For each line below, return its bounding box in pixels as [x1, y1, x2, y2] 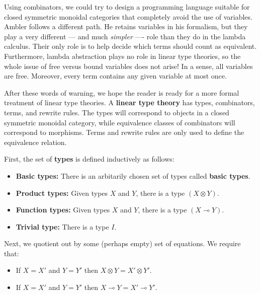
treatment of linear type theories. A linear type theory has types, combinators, [4, 97, 255, 108]
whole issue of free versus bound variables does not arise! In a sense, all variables [4, 60, 253, 71]
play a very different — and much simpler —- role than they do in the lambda [4, 31, 246, 41]
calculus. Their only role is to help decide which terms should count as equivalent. [4, 41, 257, 51]
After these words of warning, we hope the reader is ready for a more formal [4, 87, 239, 98]
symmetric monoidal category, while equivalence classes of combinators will [4, 117, 235, 127]
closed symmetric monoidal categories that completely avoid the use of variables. [4, 11, 252, 22]
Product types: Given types [16, 187, 108, 198]
